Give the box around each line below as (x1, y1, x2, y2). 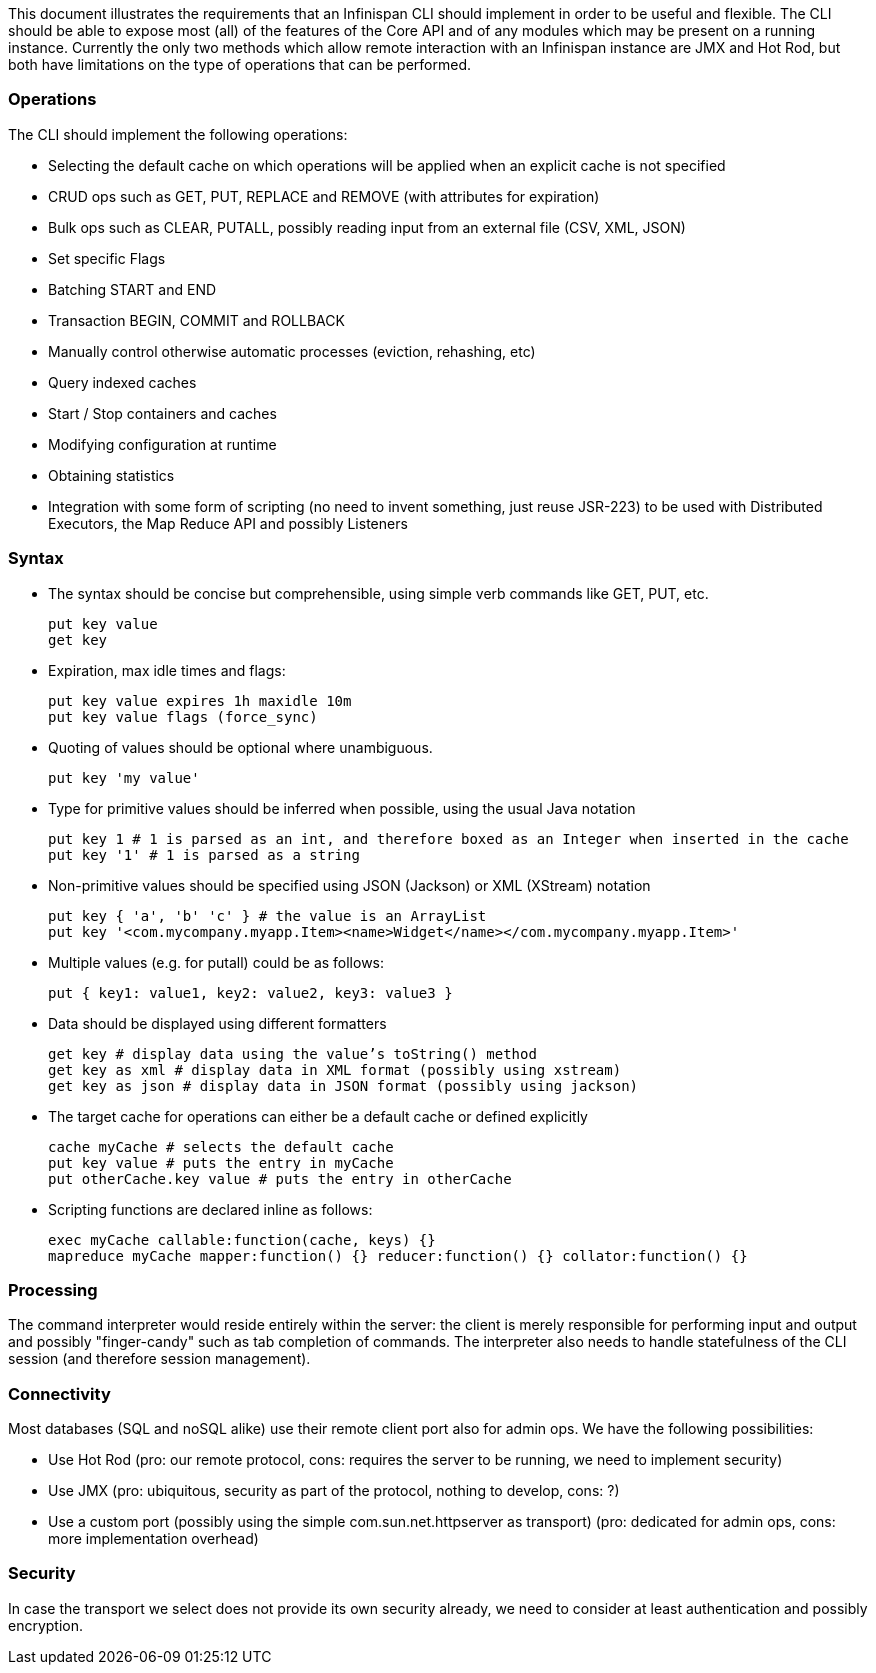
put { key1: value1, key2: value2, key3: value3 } (48, 984, 453, 1001)
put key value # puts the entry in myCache (48, 1154, 394, 1171)
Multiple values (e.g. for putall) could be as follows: (48, 953, 385, 971)
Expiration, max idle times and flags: (48, 661, 286, 679)
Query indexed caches (48, 373, 197, 391)
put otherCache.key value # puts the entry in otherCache (48, 1170, 512, 1187)
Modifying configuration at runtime (48, 435, 277, 453)
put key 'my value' (48, 769, 200, 786)
